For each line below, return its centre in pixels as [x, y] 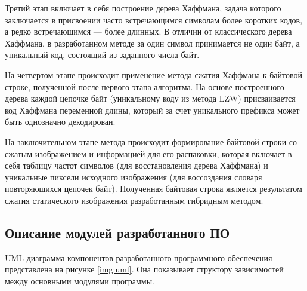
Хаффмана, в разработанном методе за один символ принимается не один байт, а [152, 43]
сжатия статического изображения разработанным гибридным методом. [134, 200]
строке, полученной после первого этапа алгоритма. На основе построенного [145, 86]
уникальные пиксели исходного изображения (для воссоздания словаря [134, 177]
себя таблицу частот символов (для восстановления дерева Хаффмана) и [137, 165]
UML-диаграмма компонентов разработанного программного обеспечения [139, 257]
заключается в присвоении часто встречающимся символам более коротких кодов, [154, 19]
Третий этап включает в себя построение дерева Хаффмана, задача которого [143, 8]
